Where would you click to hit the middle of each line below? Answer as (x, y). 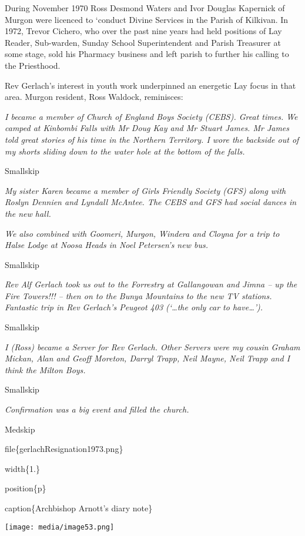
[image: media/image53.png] (60, 527)
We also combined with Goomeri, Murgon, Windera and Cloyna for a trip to (142, 233)
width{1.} (22, 468)
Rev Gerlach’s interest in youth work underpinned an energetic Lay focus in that (150, 85)
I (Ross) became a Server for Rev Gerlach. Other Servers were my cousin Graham (152, 346)
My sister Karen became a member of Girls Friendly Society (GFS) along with (145, 190)
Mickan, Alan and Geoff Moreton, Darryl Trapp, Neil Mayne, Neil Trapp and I (148, 358)
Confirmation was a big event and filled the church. (97, 409)
